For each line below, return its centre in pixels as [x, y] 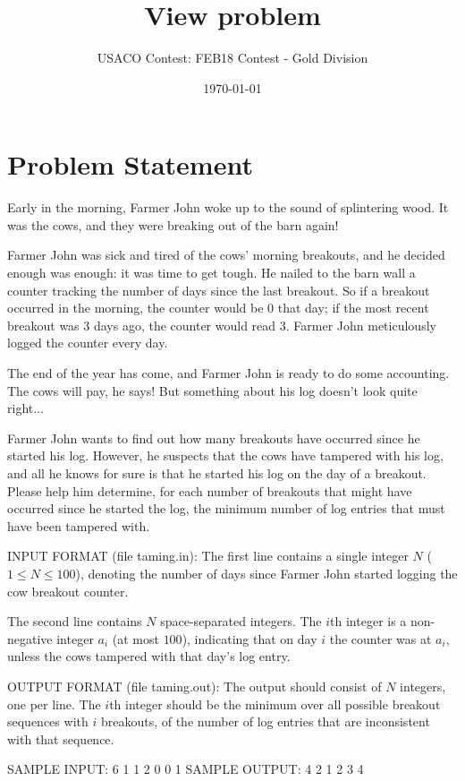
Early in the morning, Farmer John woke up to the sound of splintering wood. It [228, 207]
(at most [135, 638]
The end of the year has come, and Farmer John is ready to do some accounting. [228, 373]
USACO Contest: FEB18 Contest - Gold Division [232, 58]
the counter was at [380, 638]
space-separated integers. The [241, 621]
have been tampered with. [79, 525]
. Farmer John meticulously [361, 325]
